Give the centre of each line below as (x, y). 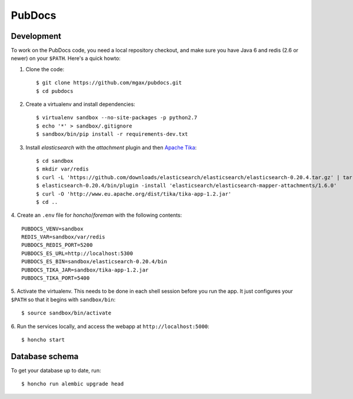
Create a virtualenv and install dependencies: (80, 104)
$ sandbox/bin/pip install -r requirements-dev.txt (112, 134)
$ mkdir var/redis (63, 169)
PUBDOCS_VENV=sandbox (52, 229)
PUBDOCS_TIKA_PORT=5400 (56, 278)
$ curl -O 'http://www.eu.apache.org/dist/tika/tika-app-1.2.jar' (134, 194)
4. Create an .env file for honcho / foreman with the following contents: (96, 215)
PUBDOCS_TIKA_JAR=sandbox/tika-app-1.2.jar (85, 270)
